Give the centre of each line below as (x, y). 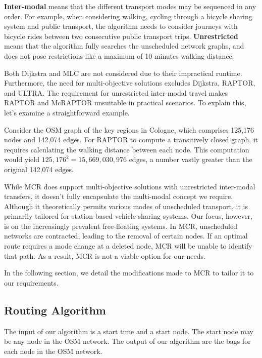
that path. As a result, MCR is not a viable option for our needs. (105, 255)
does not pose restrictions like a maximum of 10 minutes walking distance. (119, 55)
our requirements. (31, 282)
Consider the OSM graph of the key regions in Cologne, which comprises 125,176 (129, 129)
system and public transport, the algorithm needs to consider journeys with (121, 26)
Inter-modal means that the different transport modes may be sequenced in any (130, 6)
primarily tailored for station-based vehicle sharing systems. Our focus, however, (128, 216)
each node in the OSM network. (53, 351)
